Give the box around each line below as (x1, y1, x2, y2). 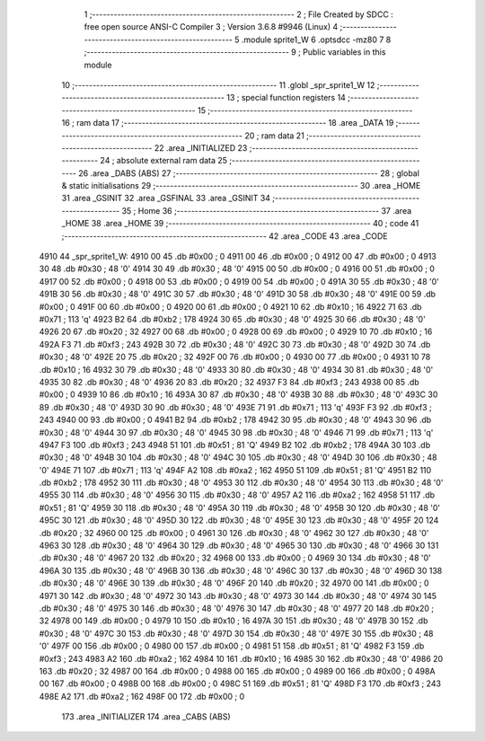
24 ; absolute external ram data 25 (100, 155, 228, 166)
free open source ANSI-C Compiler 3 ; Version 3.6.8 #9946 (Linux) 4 (84, 22, 339, 32)
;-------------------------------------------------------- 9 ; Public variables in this (84, 47, 386, 57)
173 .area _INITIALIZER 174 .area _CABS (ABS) (61, 711, 231, 722)
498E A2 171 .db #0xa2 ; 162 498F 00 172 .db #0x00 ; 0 (39, 691, 245, 701)
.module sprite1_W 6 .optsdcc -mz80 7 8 (241, 34, 392, 45)
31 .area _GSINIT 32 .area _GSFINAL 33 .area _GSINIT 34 (61, 193, 271, 204)
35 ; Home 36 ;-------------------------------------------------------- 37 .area (121, 205, 412, 216)
